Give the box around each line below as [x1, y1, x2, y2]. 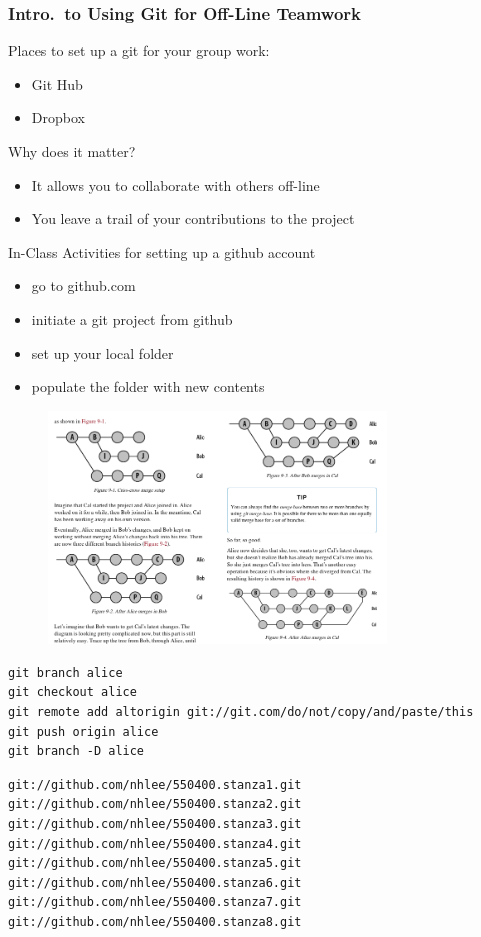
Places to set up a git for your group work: [8, 40, 270, 61]
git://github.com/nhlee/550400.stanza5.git [8, 856, 302, 871]
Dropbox [31, 107, 85, 128]
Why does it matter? [8, 141, 136, 161]
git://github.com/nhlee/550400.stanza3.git [8, 816, 302, 831]
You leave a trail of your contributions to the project [31, 208, 355, 229]
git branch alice [8, 665, 123, 680]
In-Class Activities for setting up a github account [8, 241, 316, 262]
